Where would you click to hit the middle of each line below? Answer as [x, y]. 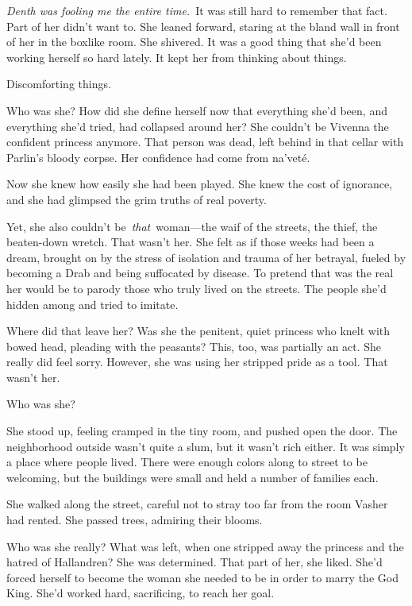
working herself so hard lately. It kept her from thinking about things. [177, 57]
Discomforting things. [59, 84]
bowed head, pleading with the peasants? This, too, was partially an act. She [194, 346]
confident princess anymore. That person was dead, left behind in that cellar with [205, 142]
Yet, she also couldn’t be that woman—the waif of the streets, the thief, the [192, 226]
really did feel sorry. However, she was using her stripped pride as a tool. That [197, 362]
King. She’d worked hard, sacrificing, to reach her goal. [141, 593]
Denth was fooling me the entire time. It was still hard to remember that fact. [197, 10]
